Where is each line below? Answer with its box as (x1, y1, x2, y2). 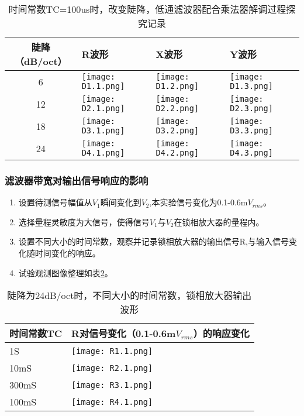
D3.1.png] (81, 126, 125, 135)
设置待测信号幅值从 (18, 196, 92, 208)
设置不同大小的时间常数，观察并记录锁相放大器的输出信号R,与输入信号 (18, 235, 289, 247)
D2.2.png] (156, 104, 199, 113)
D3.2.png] (156, 126, 199, 135)
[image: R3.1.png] (71, 380, 153, 390)
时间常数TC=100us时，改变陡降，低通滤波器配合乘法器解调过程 (8, 2, 286, 16)
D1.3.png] (230, 81, 273, 91)
